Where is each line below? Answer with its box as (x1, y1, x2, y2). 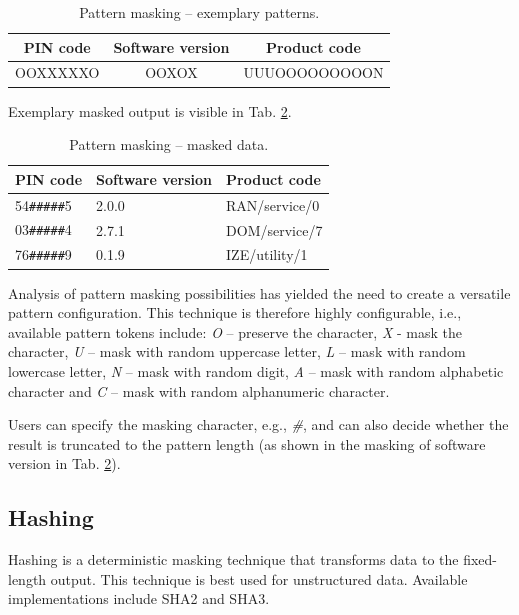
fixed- (463, 549, 498, 570)
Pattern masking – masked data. (69, 134, 269, 155)
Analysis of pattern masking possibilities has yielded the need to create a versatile (8, 282, 511, 303)
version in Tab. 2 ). (8, 453, 121, 474)
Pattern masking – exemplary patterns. (79, 2, 320, 22)
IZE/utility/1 (226, 244, 308, 265)
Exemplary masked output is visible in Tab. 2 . (8, 100, 292, 121)
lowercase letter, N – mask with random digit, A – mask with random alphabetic (8, 360, 504, 381)
